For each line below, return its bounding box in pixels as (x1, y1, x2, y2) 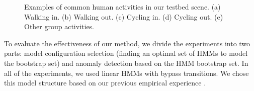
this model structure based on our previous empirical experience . (4, 77, 206, 88)
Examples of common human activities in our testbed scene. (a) (24, 2, 221, 12)
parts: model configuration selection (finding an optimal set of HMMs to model (4, 48, 248, 58)
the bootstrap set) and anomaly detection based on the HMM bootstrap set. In (4, 57, 248, 68)
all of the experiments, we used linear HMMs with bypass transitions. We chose (4, 67, 249, 78)
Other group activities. (24, 21, 95, 32)
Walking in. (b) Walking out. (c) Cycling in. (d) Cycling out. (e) (24, 11, 223, 22)
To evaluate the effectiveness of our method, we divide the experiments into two (4, 38, 250, 48)
